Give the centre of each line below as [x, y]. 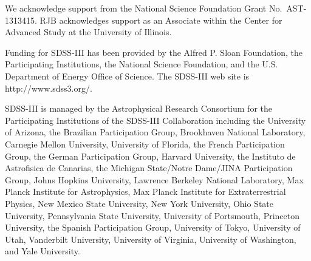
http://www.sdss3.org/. [49, 88]
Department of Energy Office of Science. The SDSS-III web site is [127, 76]
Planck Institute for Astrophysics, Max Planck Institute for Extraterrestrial [145, 192]
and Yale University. [43, 251]
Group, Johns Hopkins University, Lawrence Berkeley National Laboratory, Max [154, 179]
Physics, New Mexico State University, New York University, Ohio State [139, 203]
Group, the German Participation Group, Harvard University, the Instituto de [150, 156]
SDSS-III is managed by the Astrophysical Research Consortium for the [138, 108]
